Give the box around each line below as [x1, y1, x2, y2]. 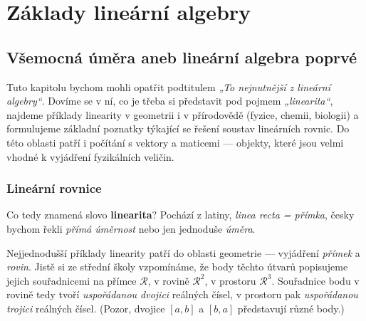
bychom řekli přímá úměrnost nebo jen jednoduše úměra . [6, 221, 256, 236]
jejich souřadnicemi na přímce [6, 273, 137, 288]
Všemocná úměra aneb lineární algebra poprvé [6, 46, 357, 68]
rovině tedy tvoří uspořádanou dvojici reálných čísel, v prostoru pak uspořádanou [6, 287, 358, 302]
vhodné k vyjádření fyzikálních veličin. [6, 149, 174, 164]
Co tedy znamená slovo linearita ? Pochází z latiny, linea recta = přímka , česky [6, 207, 355, 222]
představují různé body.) [237, 300, 345, 315]
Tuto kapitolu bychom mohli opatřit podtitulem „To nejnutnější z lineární [6, 79, 330, 94]
